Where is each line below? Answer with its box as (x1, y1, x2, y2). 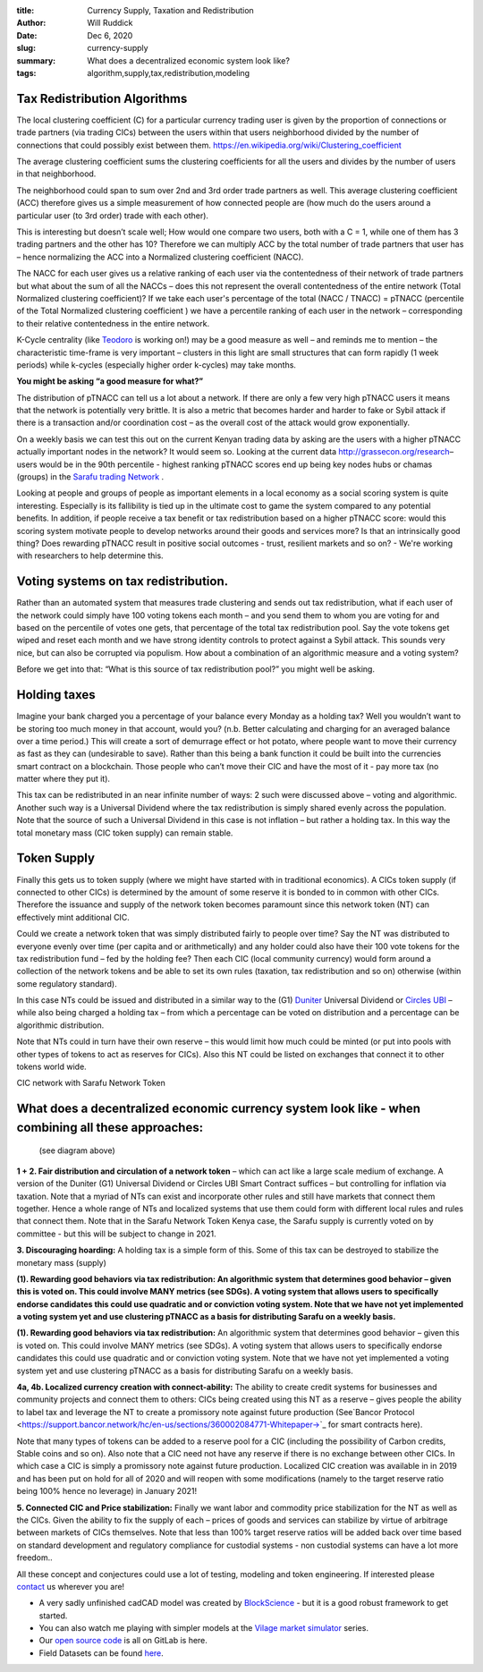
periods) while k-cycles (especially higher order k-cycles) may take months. (16, 359, 297, 370)
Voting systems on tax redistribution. (16, 573, 229, 590)
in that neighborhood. (16, 168, 97, 179)
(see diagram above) (38, 1145, 115, 1156)
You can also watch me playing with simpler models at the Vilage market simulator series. (38, 1623, 369, 1634)
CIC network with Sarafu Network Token (16, 1078, 165, 1089)
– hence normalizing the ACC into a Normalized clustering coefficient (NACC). (16, 251, 304, 262)
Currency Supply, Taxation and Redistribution (87, 5, 254, 15)
